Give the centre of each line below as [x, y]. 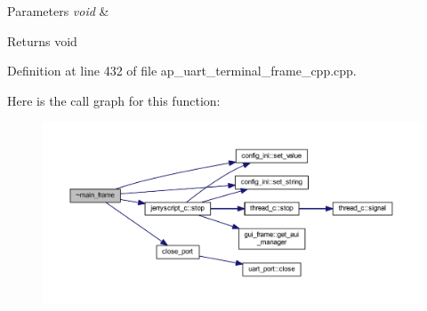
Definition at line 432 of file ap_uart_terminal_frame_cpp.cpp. [182, 71]
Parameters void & [58, 11]
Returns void [42, 40]
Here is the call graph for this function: [114, 100]
